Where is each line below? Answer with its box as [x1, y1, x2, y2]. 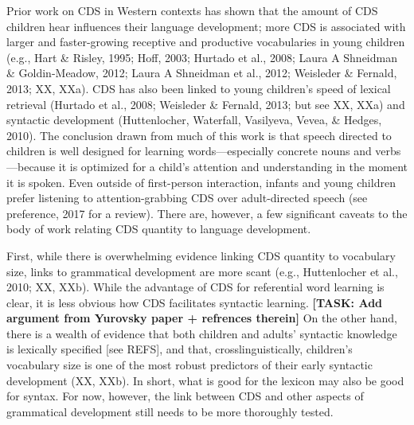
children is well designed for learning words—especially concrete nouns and [6, 142, 372, 159]
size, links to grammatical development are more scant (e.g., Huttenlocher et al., [6, 263, 398, 279]
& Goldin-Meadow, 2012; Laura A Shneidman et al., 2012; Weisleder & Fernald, [6, 64, 397, 81]
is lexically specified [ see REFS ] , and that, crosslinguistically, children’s [6, 341, 353, 357]
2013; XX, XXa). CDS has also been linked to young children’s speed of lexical [6, 80, 391, 96]
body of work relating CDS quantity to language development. [6, 220, 311, 237]
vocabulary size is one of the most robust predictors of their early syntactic [6, 357, 373, 373]
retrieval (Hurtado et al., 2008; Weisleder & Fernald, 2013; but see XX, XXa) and [6, 96, 405, 112]
